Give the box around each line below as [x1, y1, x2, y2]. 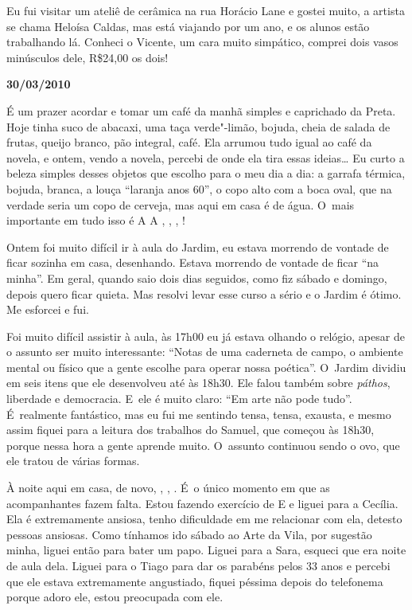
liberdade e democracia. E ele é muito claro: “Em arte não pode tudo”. [6, 390, 352, 407]
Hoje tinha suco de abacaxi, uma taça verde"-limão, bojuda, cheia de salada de [6, 118, 391, 135]
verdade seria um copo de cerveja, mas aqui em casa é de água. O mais [6, 196, 355, 213]
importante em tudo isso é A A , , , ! [6, 212, 185, 229]
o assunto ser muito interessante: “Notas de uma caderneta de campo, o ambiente [6, 343, 403, 360]
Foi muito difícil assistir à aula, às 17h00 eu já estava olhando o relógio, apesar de [6, 327, 405, 344]
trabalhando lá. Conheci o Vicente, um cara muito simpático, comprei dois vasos [6, 33, 398, 50]
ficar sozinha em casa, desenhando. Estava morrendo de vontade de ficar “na [6, 254, 379, 271]
